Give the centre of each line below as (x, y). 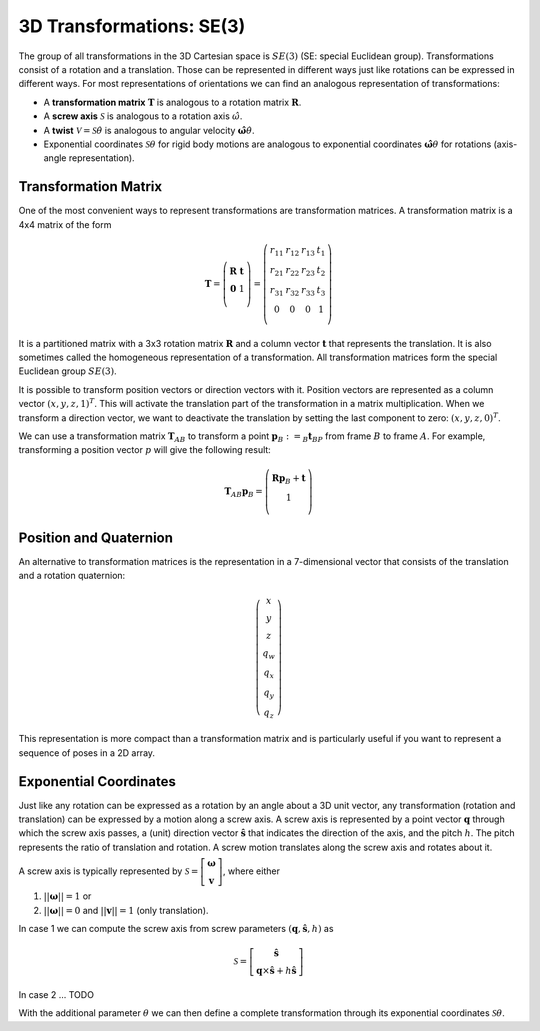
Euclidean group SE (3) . (67, 371)
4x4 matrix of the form (65, 224)
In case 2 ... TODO (56, 994)
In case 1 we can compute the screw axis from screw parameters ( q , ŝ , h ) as (176, 929)
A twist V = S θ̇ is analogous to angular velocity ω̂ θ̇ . (149, 130)
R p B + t (288, 479)
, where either (251, 871)
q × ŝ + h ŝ (276, 971)
